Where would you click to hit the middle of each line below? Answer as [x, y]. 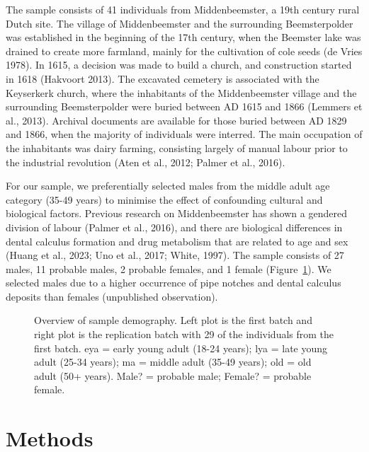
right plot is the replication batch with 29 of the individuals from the [184, 334]
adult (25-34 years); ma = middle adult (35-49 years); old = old [173, 362]
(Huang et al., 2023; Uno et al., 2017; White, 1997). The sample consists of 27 [175, 255]
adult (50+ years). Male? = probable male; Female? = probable [173, 375]
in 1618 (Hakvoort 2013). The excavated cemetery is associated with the [163, 78]
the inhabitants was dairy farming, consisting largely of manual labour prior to [177, 147]
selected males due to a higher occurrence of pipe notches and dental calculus [174, 283]
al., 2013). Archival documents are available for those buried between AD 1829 [176, 120]
